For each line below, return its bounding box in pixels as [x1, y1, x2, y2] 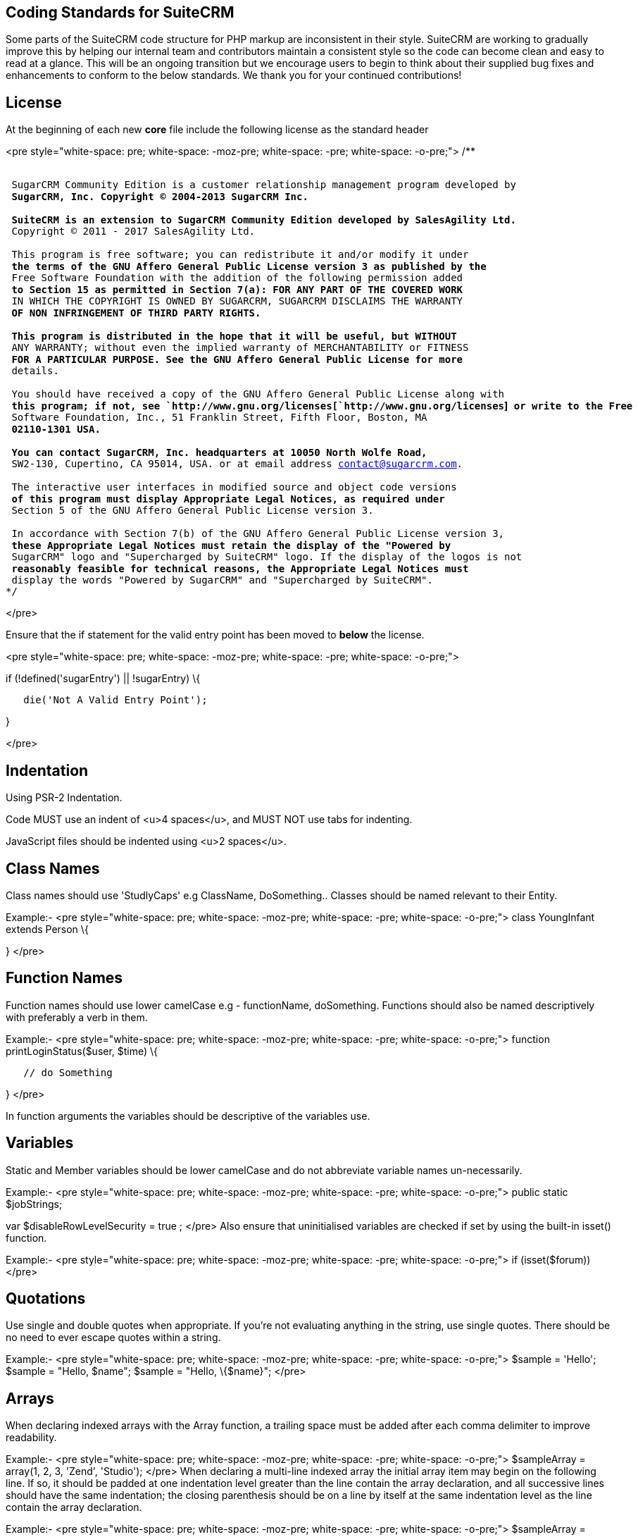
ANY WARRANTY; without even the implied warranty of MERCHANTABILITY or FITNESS [11, 342, 469, 354]
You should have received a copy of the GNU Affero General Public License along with [11, 388, 505, 400]
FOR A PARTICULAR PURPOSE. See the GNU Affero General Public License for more [11, 354, 463, 366]
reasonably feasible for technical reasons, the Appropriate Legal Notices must [11, 563, 469, 575]
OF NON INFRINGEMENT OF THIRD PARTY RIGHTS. [11, 307, 261, 319]
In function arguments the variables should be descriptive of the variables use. [6, 1109, 370, 1122]
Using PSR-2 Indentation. [6, 791, 123, 804]
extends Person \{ [6, 922, 89, 935]
